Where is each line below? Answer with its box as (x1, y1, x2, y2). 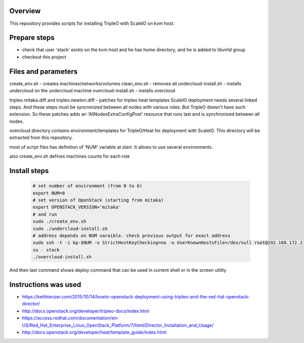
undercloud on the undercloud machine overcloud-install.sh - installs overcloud (9, 88, 176, 94)
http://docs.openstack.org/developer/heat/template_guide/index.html (22, 329, 167, 335)
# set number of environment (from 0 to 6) (32, 183, 143, 189)
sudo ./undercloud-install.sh (32, 226, 108, 231)
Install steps (9, 166, 49, 175)
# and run (32, 211, 57, 217)
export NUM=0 (32, 190, 65, 196)
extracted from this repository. (9, 134, 73, 141)
